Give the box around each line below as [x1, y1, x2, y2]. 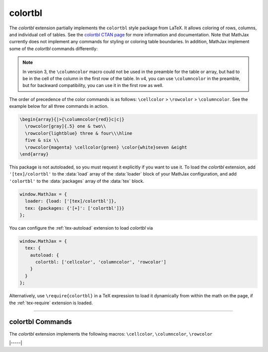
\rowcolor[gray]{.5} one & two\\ [25, 123, 106, 129]
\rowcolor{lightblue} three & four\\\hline [25, 130, 133, 136]
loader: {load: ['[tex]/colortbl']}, [25, 198, 117, 204]
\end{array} [19, 152, 49, 157]
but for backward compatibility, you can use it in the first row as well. [22, 83, 164, 88]
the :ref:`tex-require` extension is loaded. [9, 300, 93, 306]
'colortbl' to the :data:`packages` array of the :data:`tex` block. [9, 178, 144, 184]
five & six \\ [25, 137, 60, 143]
